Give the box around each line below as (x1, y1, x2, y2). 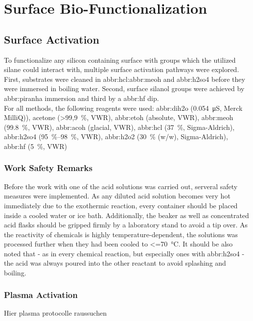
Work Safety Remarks (4, 162, 92, 174)
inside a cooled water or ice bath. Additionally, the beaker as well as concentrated (4, 210, 249, 220)
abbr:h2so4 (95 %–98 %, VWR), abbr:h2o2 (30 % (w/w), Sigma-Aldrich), (4, 131, 228, 142)
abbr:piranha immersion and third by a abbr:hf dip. (4, 93, 159, 103)
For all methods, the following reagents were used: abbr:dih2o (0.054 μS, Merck (4, 102, 243, 113)
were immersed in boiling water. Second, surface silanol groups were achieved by (4, 83, 245, 94)
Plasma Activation (4, 288, 78, 300)
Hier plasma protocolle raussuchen (4, 307, 107, 318)
